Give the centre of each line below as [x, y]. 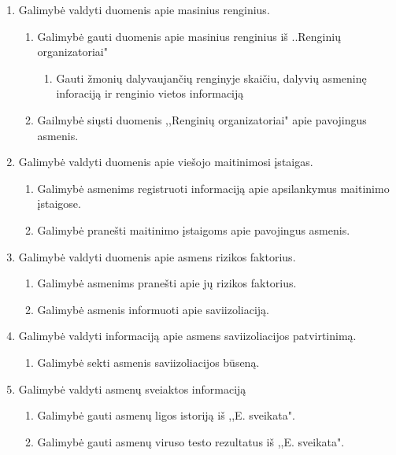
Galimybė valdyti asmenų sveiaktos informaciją [132, 388]
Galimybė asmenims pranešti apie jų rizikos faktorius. [167, 283]
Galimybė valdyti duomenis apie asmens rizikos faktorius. [157, 256]
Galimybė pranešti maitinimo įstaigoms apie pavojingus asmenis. [194, 229]
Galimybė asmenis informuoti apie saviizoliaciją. [153, 309]
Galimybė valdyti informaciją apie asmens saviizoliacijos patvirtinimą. [187, 336]
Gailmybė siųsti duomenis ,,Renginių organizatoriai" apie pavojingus [202, 119]
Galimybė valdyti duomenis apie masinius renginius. [144, 9]
